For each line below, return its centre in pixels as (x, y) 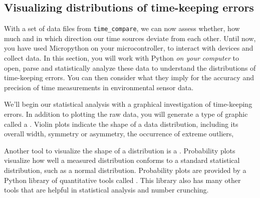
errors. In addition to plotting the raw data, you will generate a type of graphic (126, 114)
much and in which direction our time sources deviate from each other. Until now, (130, 38)
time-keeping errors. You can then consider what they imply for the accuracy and (129, 77)
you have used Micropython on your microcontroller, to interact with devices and (129, 48)
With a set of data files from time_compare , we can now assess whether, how (122, 28)
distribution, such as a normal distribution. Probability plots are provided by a (125, 170)
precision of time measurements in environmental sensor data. (99, 87)
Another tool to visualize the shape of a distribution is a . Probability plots (120, 150)
